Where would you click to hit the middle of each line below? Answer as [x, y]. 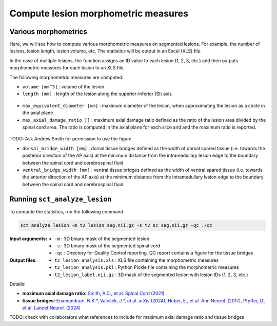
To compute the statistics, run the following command [66, 211]
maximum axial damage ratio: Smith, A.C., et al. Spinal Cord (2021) [93, 294]
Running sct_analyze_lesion [61, 199]
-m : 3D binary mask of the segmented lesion [102, 239]
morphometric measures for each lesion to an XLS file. [67, 68]
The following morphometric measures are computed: [66, 77]
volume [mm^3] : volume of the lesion [63, 87]
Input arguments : [28, 239]
